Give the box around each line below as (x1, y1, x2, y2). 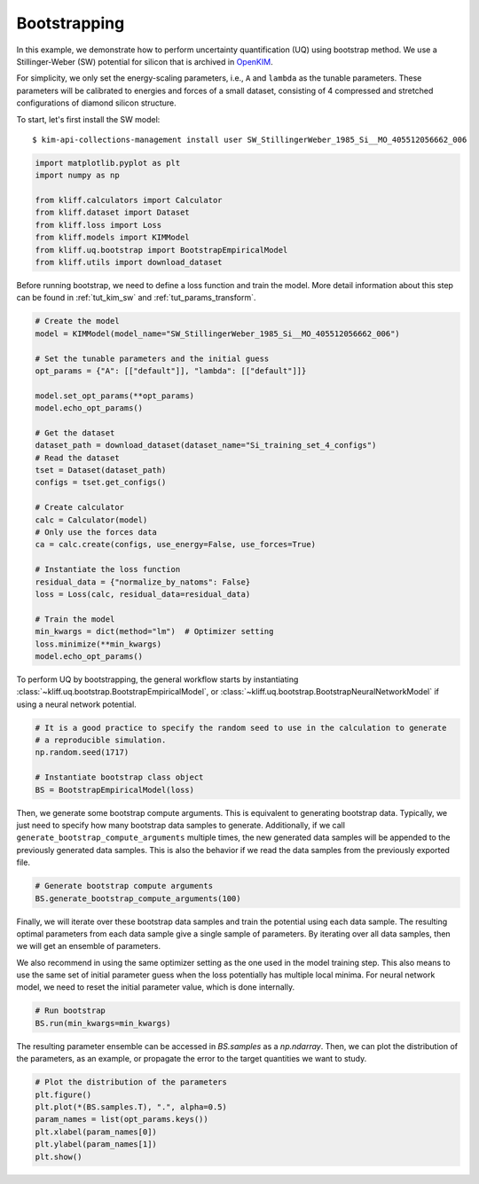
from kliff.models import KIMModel (35, 232, 190, 243)
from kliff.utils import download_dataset (35, 257, 223, 267)
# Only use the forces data (35, 528, 157, 537)
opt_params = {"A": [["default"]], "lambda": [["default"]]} (35, 365, 307, 376)
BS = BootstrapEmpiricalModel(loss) (35, 785, 195, 795)
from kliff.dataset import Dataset (35, 208, 190, 217)
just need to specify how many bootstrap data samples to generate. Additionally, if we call (16, 819, 346, 830)
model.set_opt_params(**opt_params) (35, 390, 195, 401)
